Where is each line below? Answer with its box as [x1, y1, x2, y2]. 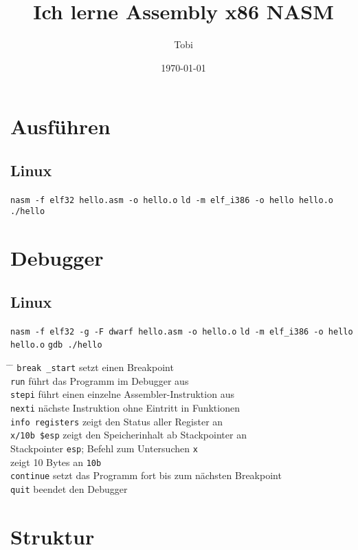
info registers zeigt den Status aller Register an [10, 414, 223, 428]
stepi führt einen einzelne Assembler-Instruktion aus [10, 387, 234, 401]
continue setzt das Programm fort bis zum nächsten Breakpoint [10, 468, 282, 483]
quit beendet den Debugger [10, 481, 128, 496]
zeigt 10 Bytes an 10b [10, 454, 102, 469]
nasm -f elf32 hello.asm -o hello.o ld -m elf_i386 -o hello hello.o [10, 195, 333, 205]
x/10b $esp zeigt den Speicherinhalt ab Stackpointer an [10, 427, 247, 442]
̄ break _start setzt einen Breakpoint [10, 359, 174, 374]
